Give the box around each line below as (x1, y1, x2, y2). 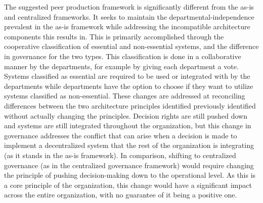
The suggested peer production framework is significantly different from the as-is (4, 2, 254, 12)
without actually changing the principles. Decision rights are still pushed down (4, 110, 248, 121)
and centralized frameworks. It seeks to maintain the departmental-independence (4, 11, 254, 22)
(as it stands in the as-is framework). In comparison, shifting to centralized (4, 149, 236, 160)
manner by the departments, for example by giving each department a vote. (4, 61, 239, 71)
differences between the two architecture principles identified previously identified (4, 100, 256, 111)
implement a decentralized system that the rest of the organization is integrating (4, 140, 254, 150)
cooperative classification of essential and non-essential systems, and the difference (4, 41, 259, 52)
